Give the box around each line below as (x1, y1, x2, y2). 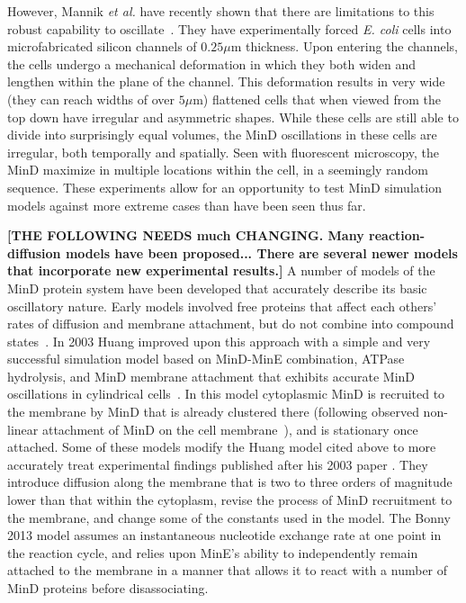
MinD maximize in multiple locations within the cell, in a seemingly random (7, 160, 428, 179)
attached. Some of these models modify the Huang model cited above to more (7, 437, 436, 456)
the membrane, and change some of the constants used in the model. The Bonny (7, 508, 451, 526)
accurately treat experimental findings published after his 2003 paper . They (7, 454, 428, 473)
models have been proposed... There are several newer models (65, 243, 458, 262)
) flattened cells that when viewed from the (202, 89, 441, 108)
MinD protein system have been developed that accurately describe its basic (7, 278, 427, 297)
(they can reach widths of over (7, 89, 175, 108)
